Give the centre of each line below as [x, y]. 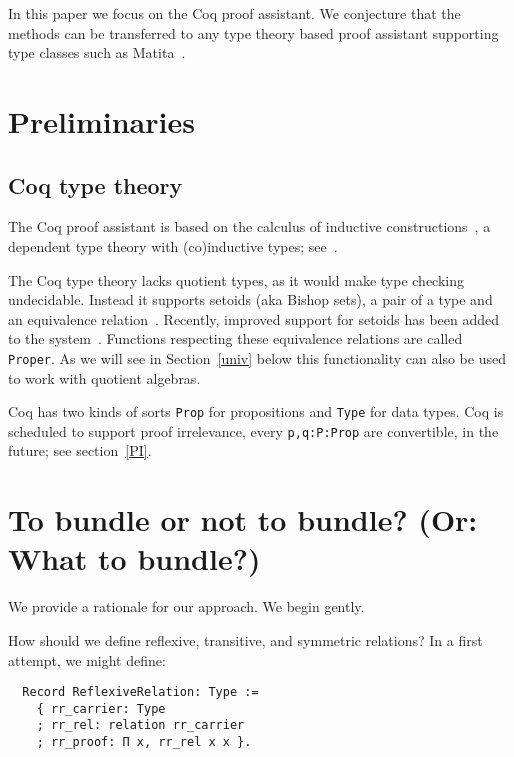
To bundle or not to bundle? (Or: [243, 519]
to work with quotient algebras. [104, 377]
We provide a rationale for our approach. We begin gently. [186, 606]
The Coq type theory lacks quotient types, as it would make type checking [236, 279]
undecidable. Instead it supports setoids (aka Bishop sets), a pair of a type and [250, 299]
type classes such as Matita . [97, 52]
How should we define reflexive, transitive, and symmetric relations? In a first [245, 639]
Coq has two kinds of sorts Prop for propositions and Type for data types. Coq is [256, 411]
